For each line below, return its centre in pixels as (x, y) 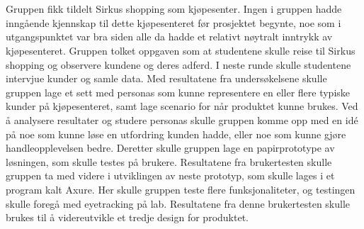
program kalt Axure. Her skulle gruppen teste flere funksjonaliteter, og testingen (181, 189)
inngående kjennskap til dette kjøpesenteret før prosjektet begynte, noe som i (174, 22)
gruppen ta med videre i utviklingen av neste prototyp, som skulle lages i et (170, 175)
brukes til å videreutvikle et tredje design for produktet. (127, 217)
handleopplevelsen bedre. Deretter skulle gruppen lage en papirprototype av (170, 148)
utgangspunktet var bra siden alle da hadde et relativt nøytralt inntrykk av (169, 37)
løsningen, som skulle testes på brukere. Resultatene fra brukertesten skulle (169, 161)
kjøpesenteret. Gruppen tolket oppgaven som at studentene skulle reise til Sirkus (181, 50)
